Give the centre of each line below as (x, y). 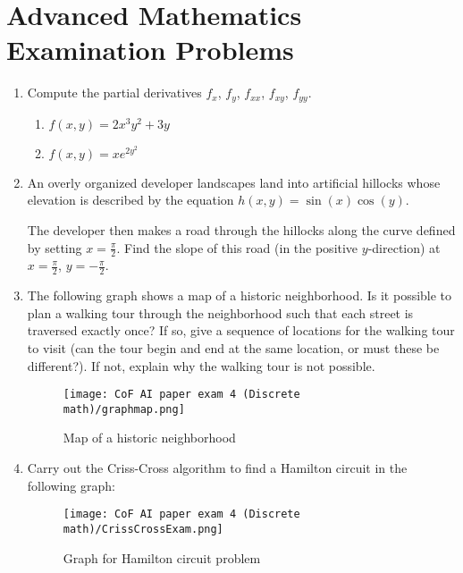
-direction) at (404, 247)
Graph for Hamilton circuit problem (162, 557)
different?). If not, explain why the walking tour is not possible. (201, 365)
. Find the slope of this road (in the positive (237, 247)
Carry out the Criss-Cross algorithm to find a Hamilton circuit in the (217, 468)
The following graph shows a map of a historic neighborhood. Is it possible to (240, 295)
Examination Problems (150, 50)
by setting (55, 247)
